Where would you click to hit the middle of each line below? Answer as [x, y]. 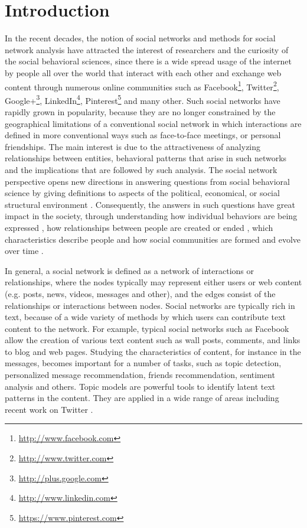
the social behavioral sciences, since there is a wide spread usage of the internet [148, 61]
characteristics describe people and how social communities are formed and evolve [153, 239]
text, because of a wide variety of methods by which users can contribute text [145, 317]
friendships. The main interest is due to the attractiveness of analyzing [133, 146]
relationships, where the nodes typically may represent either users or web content [153, 282]
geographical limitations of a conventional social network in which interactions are [153, 123]
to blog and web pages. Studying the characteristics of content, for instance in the [153, 351]
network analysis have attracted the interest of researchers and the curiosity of [147, 49]
